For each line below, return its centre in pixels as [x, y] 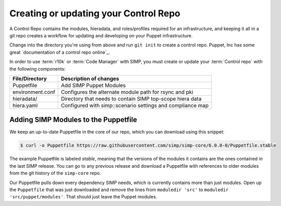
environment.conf [34, 92]
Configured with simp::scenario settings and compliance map [135, 105]
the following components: [38, 68]
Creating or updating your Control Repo [95, 13]
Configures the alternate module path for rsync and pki [127, 92]
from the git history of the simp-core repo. [55, 173]
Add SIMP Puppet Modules [93, 85]
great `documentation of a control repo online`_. [60, 52]
